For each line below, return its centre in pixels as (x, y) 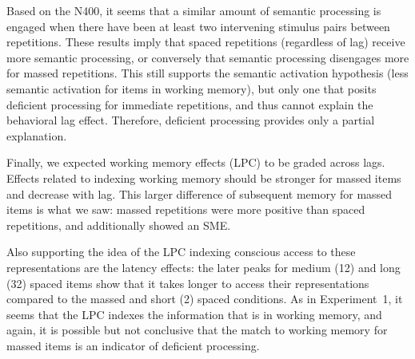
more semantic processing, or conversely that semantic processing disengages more (208, 57)
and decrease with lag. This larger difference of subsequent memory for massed (200, 193)
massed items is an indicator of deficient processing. (133, 345)
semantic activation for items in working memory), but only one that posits (192, 88)
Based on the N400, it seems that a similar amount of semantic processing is (194, 10)
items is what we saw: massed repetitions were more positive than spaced (186, 209)
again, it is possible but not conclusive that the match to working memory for (197, 330)
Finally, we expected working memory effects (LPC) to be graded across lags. (196, 162)
